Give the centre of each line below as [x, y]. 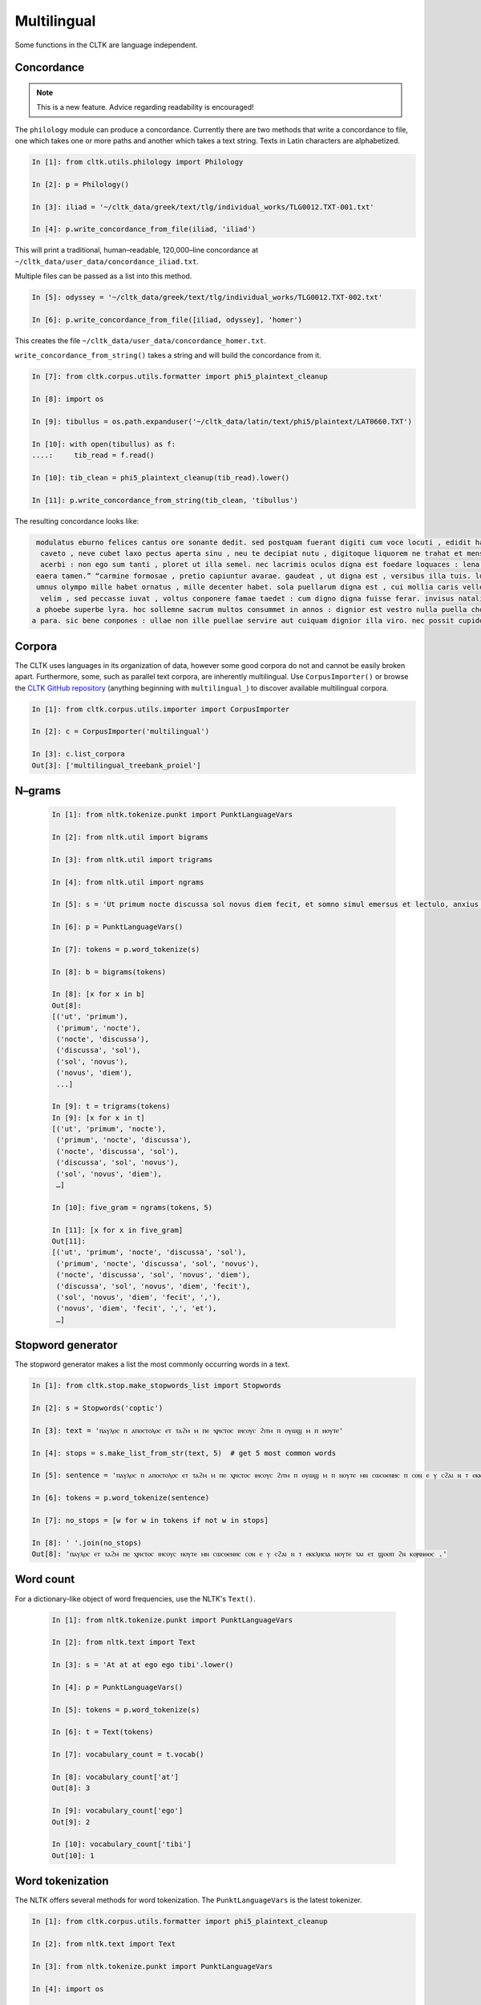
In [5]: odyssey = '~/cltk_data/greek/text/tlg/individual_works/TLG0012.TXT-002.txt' [207, 298]
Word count [45, 1580]
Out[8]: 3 [71, 1788]
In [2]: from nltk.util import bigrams [130, 837]
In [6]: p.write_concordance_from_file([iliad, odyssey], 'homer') [167, 320]
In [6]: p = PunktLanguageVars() [117, 927]
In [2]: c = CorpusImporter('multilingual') [121, 731]
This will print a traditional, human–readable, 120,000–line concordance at [137, 250]
